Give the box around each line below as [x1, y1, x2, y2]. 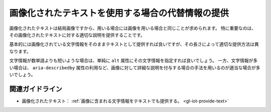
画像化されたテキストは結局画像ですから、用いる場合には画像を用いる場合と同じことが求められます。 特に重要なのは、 [9, 25, 256, 31]
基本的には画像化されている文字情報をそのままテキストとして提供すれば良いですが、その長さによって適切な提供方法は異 [9, 41, 259, 47]
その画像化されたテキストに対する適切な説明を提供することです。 [9, 32, 145, 38]
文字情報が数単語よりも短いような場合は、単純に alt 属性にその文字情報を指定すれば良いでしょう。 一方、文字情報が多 [9, 58, 258, 64]
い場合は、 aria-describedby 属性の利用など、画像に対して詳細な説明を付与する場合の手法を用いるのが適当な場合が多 [9, 64, 260, 70]
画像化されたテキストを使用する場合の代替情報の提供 [9, 8, 229, 19]
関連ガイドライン [9, 84, 62, 93]
